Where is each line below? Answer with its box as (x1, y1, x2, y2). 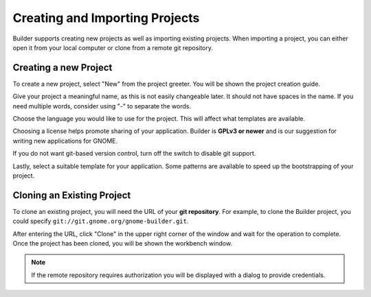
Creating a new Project (12, 62, 113, 73)
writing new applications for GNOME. (12, 136, 118, 145)
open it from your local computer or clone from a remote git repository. (12, 43, 213, 51)
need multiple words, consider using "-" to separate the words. (12, 102, 192, 110)
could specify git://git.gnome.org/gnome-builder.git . (12, 217, 189, 226)
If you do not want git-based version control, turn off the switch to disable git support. (12, 150, 256, 158)
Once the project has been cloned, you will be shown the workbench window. (12, 239, 233, 248)
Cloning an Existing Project (12, 189, 131, 201)
